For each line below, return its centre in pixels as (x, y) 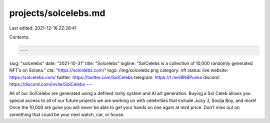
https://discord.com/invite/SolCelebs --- (51, 84)
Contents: (19, 37)
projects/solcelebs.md (57, 13)
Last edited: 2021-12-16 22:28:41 (43, 28)
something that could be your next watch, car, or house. (67, 114)
